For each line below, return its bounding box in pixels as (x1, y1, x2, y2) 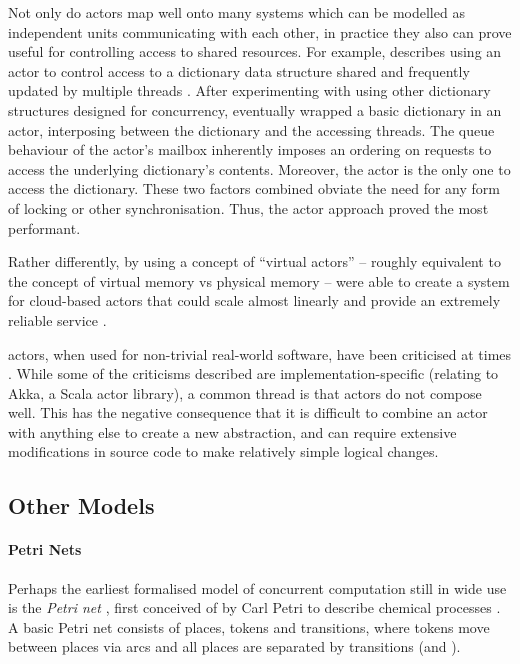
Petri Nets (8, 539, 82, 560)
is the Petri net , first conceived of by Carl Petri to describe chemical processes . (8, 597, 501, 618)
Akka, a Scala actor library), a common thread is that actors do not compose (8, 382, 482, 403)
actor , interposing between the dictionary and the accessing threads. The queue (8, 119, 495, 140)
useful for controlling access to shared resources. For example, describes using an (8, 41, 502, 62)
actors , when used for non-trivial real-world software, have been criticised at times (8, 343, 512, 364)
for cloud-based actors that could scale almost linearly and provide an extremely (8, 290, 501, 311)
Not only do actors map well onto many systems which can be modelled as (8, 2, 465, 22)
